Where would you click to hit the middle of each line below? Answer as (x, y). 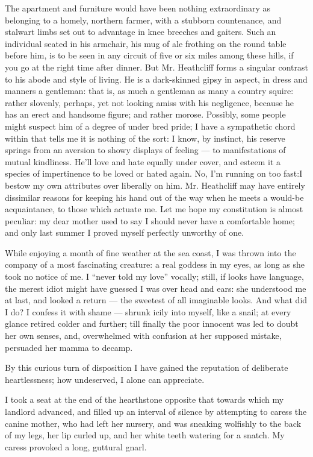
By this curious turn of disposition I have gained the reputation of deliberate (147, 367)
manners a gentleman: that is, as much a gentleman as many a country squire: (149, 91)
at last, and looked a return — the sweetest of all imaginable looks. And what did (156, 300)
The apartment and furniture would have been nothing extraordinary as (138, 8)
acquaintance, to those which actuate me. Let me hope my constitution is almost (154, 209)
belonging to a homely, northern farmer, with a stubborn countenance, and (143, 20)
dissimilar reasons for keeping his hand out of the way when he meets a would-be (154, 197)
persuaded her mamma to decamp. (69, 347)
